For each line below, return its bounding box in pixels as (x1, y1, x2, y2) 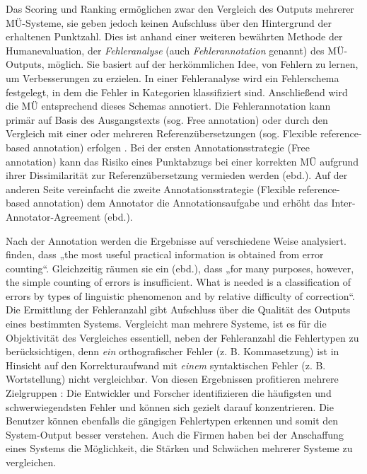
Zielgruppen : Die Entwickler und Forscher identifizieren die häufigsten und (6, 386, 332, 400)
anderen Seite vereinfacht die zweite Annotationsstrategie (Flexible (6, 181, 296, 196)
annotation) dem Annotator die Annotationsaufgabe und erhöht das (33, 195, 328, 210)
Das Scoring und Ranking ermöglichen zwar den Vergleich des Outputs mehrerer (6, 1, 354, 16)
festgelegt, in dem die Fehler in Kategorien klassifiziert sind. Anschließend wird (6, 84, 348, 99)
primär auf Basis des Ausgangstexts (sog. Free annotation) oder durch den (6, 112, 328, 127)
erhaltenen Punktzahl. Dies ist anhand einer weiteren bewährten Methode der (6, 29, 343, 44)
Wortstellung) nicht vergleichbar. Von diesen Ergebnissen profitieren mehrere (6, 371, 339, 386)
